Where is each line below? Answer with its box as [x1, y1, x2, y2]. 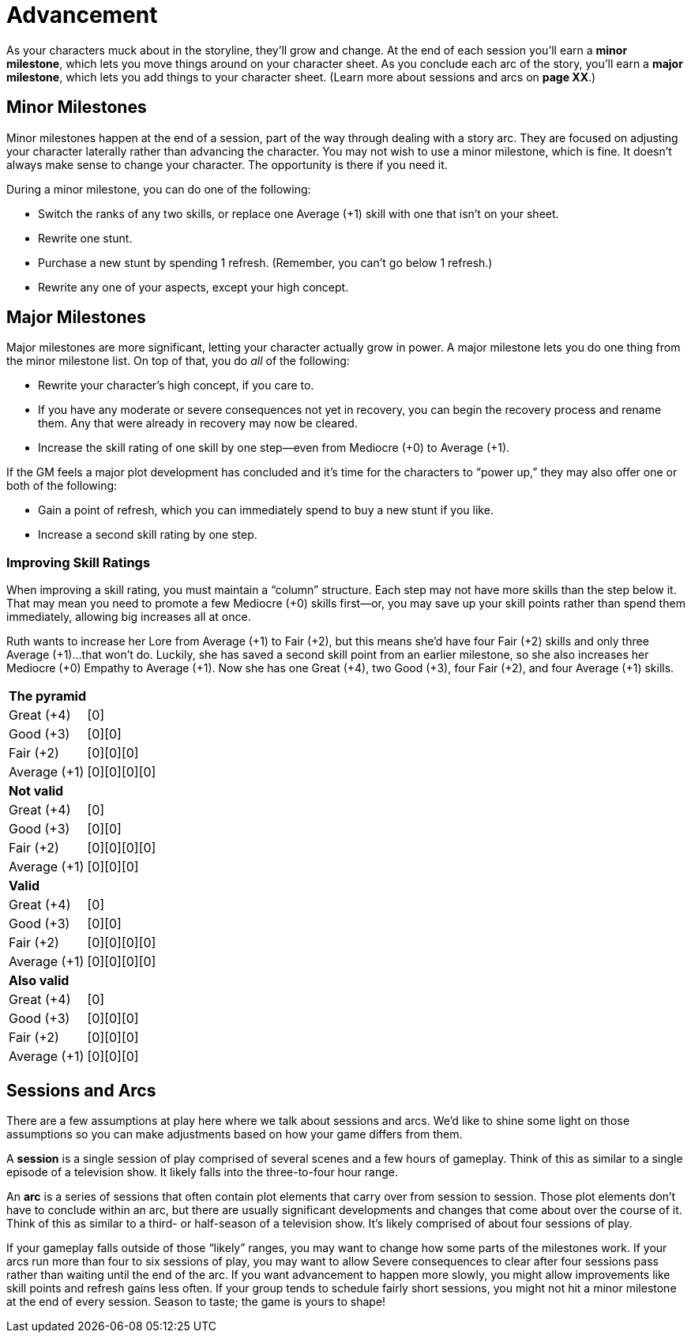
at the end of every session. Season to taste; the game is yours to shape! [6, 1295, 386, 1309]
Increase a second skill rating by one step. [38, 528, 257, 542]
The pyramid [9, 688, 86, 705]
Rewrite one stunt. [38, 231, 133, 245]
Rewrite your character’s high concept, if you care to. [38, 378, 314, 393]
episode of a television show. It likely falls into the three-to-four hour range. [6, 1165, 398, 1179]
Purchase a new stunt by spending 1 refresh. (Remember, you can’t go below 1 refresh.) [38, 255, 493, 269]
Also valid [9, 972, 69, 989]
